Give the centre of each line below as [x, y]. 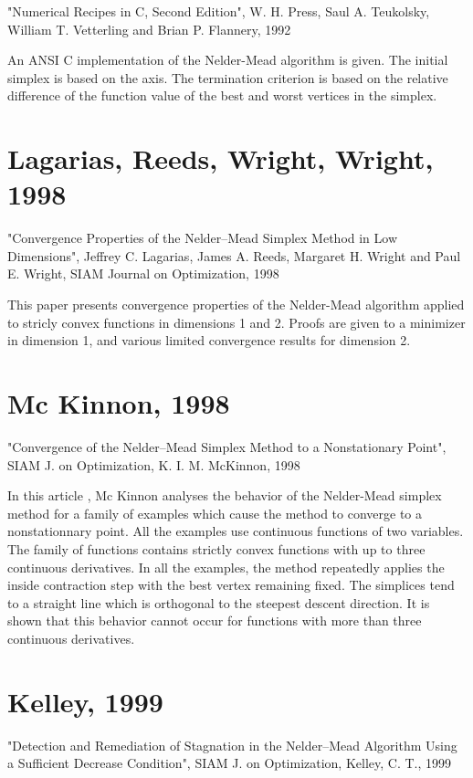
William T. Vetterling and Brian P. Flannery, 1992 [149, 29]
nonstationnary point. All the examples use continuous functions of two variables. [236, 531]
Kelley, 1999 [85, 701]
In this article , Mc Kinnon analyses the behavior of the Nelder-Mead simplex [225, 495]
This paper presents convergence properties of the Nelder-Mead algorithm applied [236, 305]
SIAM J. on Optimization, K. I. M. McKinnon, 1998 [154, 464]
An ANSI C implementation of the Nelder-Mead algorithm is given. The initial [228, 60]
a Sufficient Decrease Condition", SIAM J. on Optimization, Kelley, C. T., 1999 [230, 763]
